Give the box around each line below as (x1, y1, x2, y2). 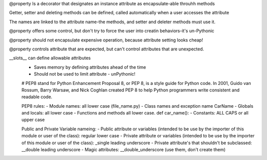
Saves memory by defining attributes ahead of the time (34, 64, 146, 70)
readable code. (21, 94, 52, 100)
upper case (21, 117, 45, 123)
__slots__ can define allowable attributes (9, 55, 91, 61)
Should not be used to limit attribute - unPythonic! (34, 71, 135, 77)
